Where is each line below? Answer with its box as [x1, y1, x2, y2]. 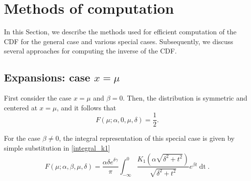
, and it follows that [56, 102, 116, 112]
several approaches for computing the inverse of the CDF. [4, 46, 177, 56]
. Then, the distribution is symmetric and [123, 93, 248, 103]
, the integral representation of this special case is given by [59, 133, 235, 143]
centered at [4, 102, 38, 112]
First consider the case [4, 93, 71, 103]
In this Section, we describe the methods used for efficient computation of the [4, 26, 237, 37]
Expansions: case [4, 70, 91, 85]
